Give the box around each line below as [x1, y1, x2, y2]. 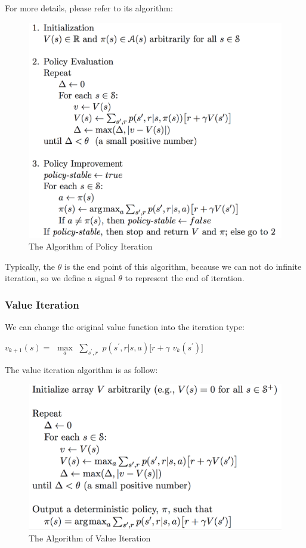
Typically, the [5, 260, 55, 272]
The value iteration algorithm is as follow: [5, 363, 158, 375]
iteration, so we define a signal [5, 272, 116, 284]
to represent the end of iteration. [125, 272, 245, 284]
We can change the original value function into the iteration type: [5, 321, 245, 333]
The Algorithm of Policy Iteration [29, 240, 153, 253]
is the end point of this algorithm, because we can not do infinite [64, 260, 302, 272]
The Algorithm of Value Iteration [29, 532, 151, 544]
